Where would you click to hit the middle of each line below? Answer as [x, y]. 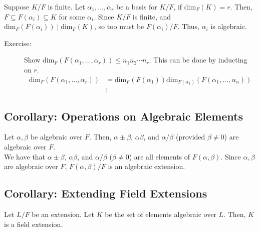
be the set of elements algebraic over [161, 214]
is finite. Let [66, 6]
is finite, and [152, 16]
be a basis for [137, 6]
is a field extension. [34, 224]
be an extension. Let [63, 214]
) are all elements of [160, 156]
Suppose [17, 6]
